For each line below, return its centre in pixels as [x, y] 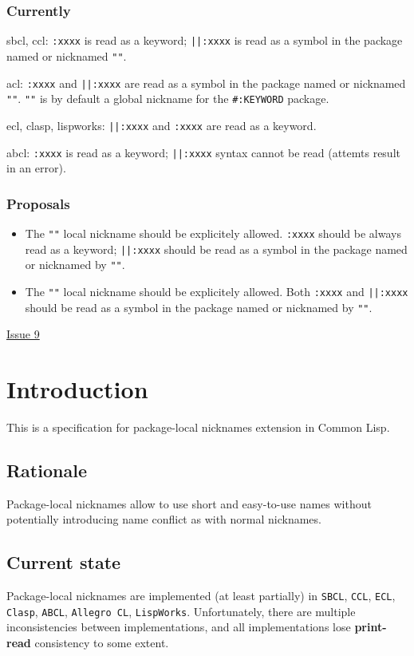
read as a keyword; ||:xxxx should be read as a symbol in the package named [216, 249]
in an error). [36, 168]
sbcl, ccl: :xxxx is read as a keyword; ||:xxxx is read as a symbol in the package [205, 40]
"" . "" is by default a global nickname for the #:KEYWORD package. [168, 99]
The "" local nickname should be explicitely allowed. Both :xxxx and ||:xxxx [217, 291]
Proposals [38, 203]
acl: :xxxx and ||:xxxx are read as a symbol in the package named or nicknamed [206, 83]
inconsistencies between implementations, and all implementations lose [179, 627]
